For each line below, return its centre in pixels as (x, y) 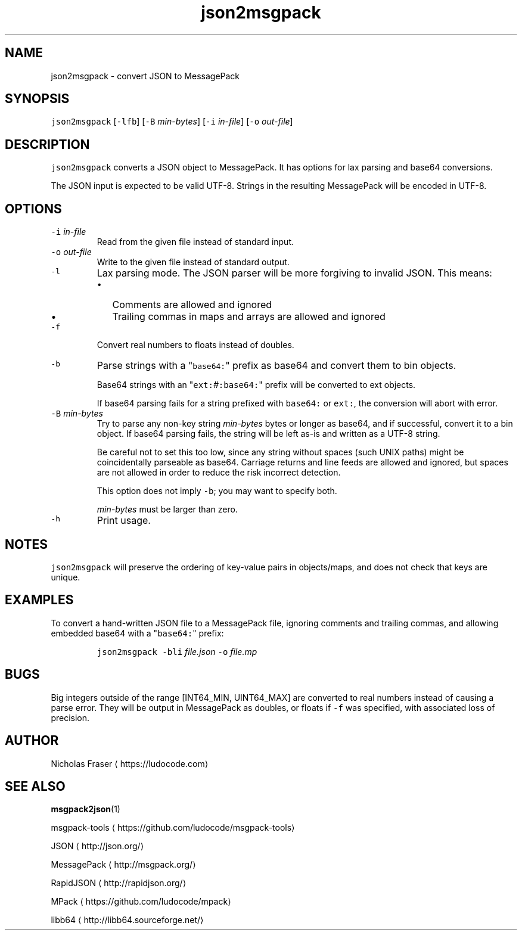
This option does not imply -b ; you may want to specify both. (217, 491)
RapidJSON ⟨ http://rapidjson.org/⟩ (119, 883)
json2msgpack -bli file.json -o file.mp (177, 651)
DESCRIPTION (47, 144)
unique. (66, 577)
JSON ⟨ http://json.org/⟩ (97, 846)
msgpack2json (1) (86, 809)
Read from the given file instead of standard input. (195, 242)
